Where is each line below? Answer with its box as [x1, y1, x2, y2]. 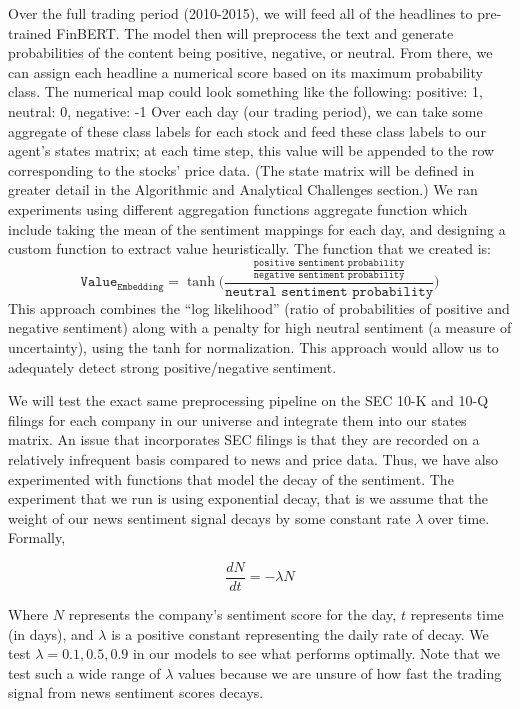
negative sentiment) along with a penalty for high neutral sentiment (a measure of [8, 317, 512, 338]
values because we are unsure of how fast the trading [178, 662, 502, 683]
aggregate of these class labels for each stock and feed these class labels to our [8, 120, 486, 141]
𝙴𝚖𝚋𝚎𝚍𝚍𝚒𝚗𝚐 [117, 281, 164, 292]
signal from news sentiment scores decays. [8, 682, 264, 703]
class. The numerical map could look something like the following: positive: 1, [8, 81, 483, 102]
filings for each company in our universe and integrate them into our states [8, 409, 467, 430]
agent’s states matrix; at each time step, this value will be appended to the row [8, 140, 495, 161]
